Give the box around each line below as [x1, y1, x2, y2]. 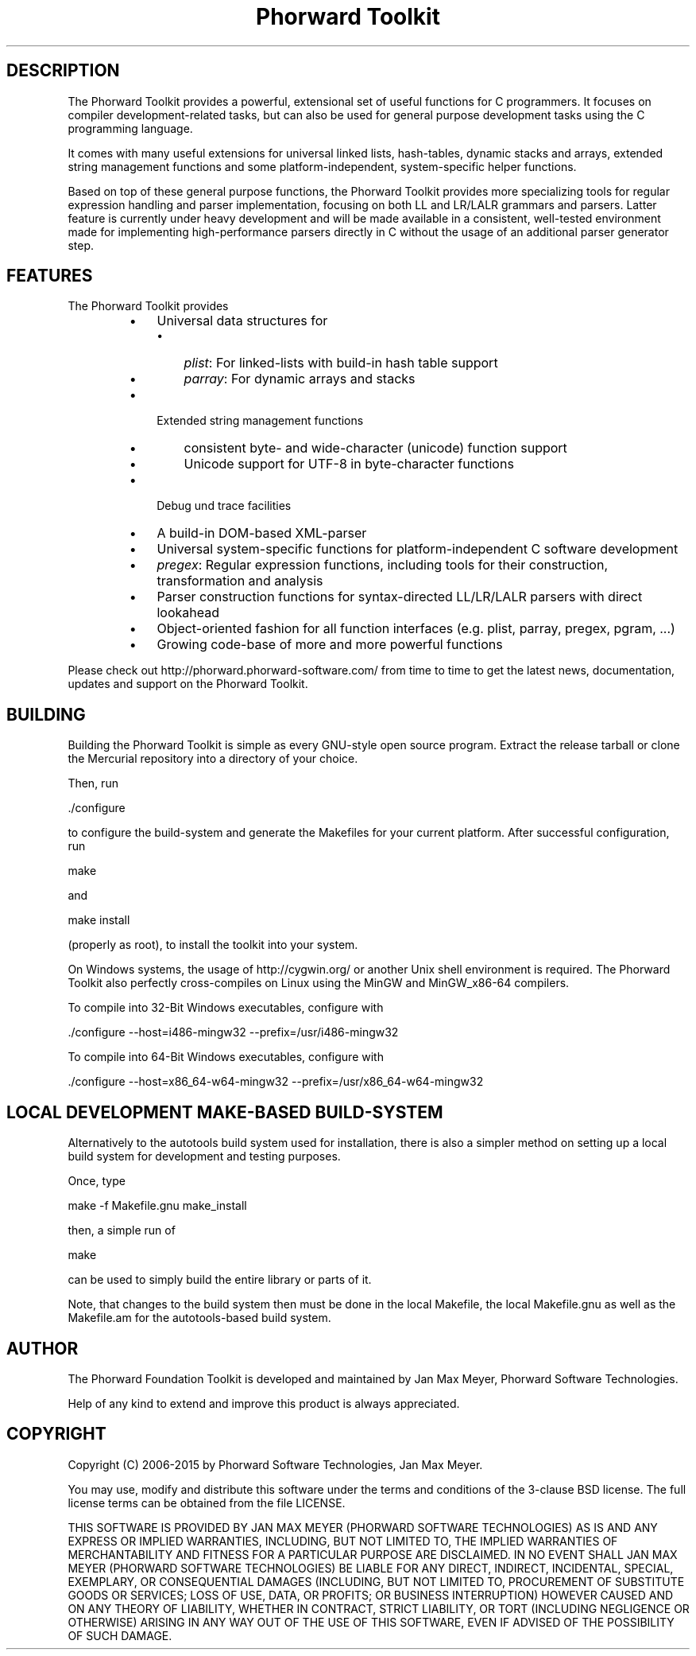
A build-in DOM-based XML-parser [157, 525, 367, 542]
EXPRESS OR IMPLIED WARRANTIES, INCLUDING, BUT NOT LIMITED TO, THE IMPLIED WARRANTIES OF [68, 1534, 618, 1548]
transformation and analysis [157, 573, 323, 589]
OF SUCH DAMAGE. [68, 1628, 172, 1642]
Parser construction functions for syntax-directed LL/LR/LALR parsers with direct [157, 589, 643, 605]
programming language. [68, 121, 193, 135]
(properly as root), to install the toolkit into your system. [68, 938, 358, 952]
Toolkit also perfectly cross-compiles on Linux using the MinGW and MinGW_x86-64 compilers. [68, 976, 570, 990]
